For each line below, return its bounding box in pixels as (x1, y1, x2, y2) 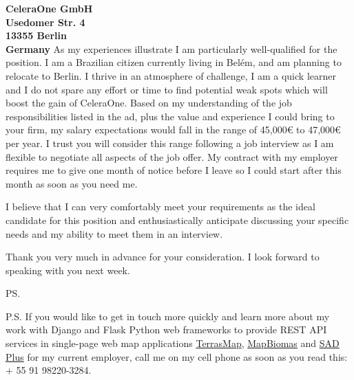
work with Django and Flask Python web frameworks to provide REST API (6, 322, 327, 337)
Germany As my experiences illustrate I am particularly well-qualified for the (6, 41, 337, 56)
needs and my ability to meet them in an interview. (6, 226, 223, 241)
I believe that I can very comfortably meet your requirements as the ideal (6, 199, 315, 214)
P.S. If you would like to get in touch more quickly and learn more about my (6, 309, 330, 323)
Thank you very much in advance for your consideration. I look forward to (6, 249, 320, 264)
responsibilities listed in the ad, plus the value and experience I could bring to (6, 109, 335, 123)
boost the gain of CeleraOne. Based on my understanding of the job (6, 96, 292, 110)
